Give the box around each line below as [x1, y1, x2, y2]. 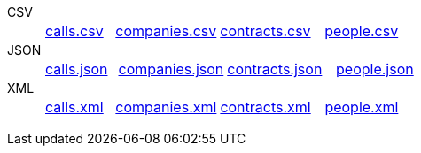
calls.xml [45, 98, 104, 116]
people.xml [324, 98, 399, 116]
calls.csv [45, 22, 104, 40]
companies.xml [115, 98, 217, 116]
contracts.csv [220, 22, 311, 40]
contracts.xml [220, 98, 311, 116]
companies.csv [115, 22, 217, 40]
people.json [336, 60, 414, 78]
